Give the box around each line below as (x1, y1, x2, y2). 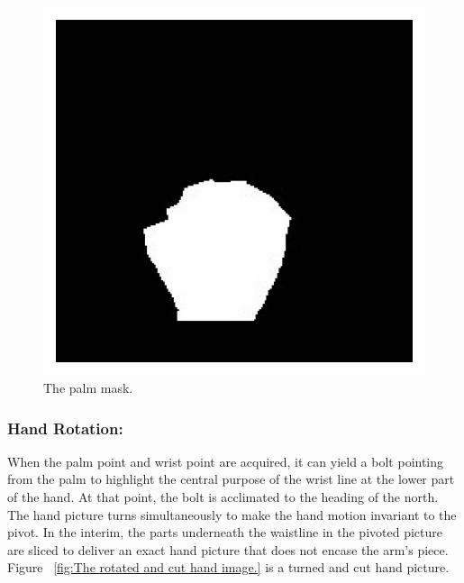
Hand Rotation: (7, 416, 123, 439)
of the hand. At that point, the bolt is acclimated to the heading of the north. (7, 487, 439, 506)
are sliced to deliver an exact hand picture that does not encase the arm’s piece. (7, 540, 449, 559)
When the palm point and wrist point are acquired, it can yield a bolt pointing (7, 451, 444, 470)
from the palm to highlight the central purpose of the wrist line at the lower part (7, 469, 455, 488)
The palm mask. (43, 378, 133, 397)
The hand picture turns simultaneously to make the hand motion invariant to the (7, 505, 457, 524)
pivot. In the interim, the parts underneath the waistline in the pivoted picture (7, 523, 442, 542)
